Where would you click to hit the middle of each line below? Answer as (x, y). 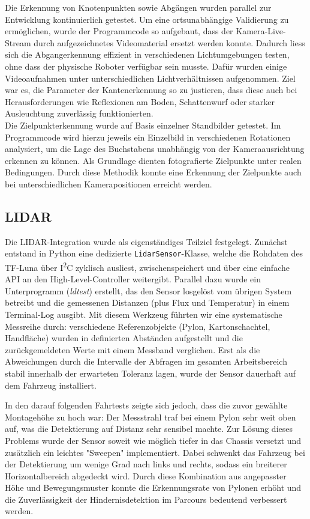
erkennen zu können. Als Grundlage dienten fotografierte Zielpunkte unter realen (153, 160)
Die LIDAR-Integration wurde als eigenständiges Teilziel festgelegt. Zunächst (146, 241)
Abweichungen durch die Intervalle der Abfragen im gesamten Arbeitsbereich (146, 361)
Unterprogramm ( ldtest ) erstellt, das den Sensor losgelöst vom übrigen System (148, 290)
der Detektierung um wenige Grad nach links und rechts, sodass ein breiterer (146, 464)
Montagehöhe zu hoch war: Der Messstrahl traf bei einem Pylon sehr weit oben (151, 417)
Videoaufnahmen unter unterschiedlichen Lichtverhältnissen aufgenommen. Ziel (150, 78)
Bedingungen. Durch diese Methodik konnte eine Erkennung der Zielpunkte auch (153, 172)
